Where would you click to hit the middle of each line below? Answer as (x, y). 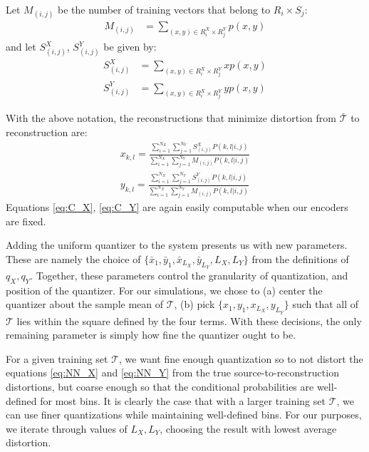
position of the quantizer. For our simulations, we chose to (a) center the (164, 290)
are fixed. (26, 221)
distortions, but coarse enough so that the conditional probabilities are (160, 386)
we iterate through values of (67, 428)
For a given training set (57, 358)
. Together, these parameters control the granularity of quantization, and (189, 275)
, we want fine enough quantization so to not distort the (241, 358)
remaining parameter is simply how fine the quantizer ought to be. (151, 335)
